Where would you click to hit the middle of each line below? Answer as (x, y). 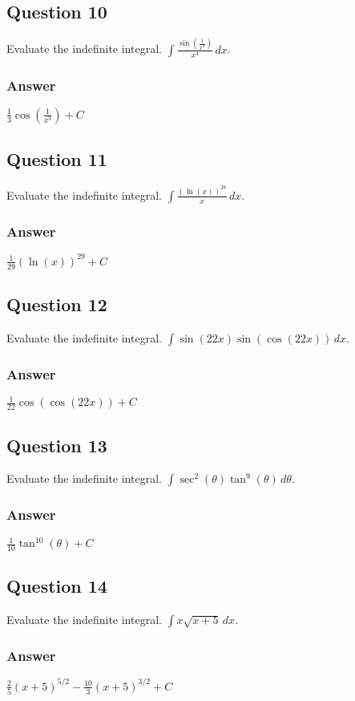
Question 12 (57, 304)
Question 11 (57, 159)
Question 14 (57, 586)
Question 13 (57, 445)
